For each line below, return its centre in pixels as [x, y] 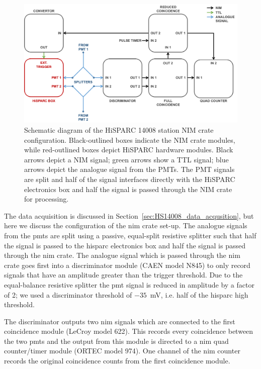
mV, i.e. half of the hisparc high [199, 294]
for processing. [47, 199]
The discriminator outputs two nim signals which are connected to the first [120, 321]
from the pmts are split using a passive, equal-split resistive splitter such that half [130, 235]
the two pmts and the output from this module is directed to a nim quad [116, 341]
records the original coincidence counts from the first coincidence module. [117, 361]
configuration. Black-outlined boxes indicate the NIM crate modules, [130, 140]
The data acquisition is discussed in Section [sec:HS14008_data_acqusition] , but [129, 215]
